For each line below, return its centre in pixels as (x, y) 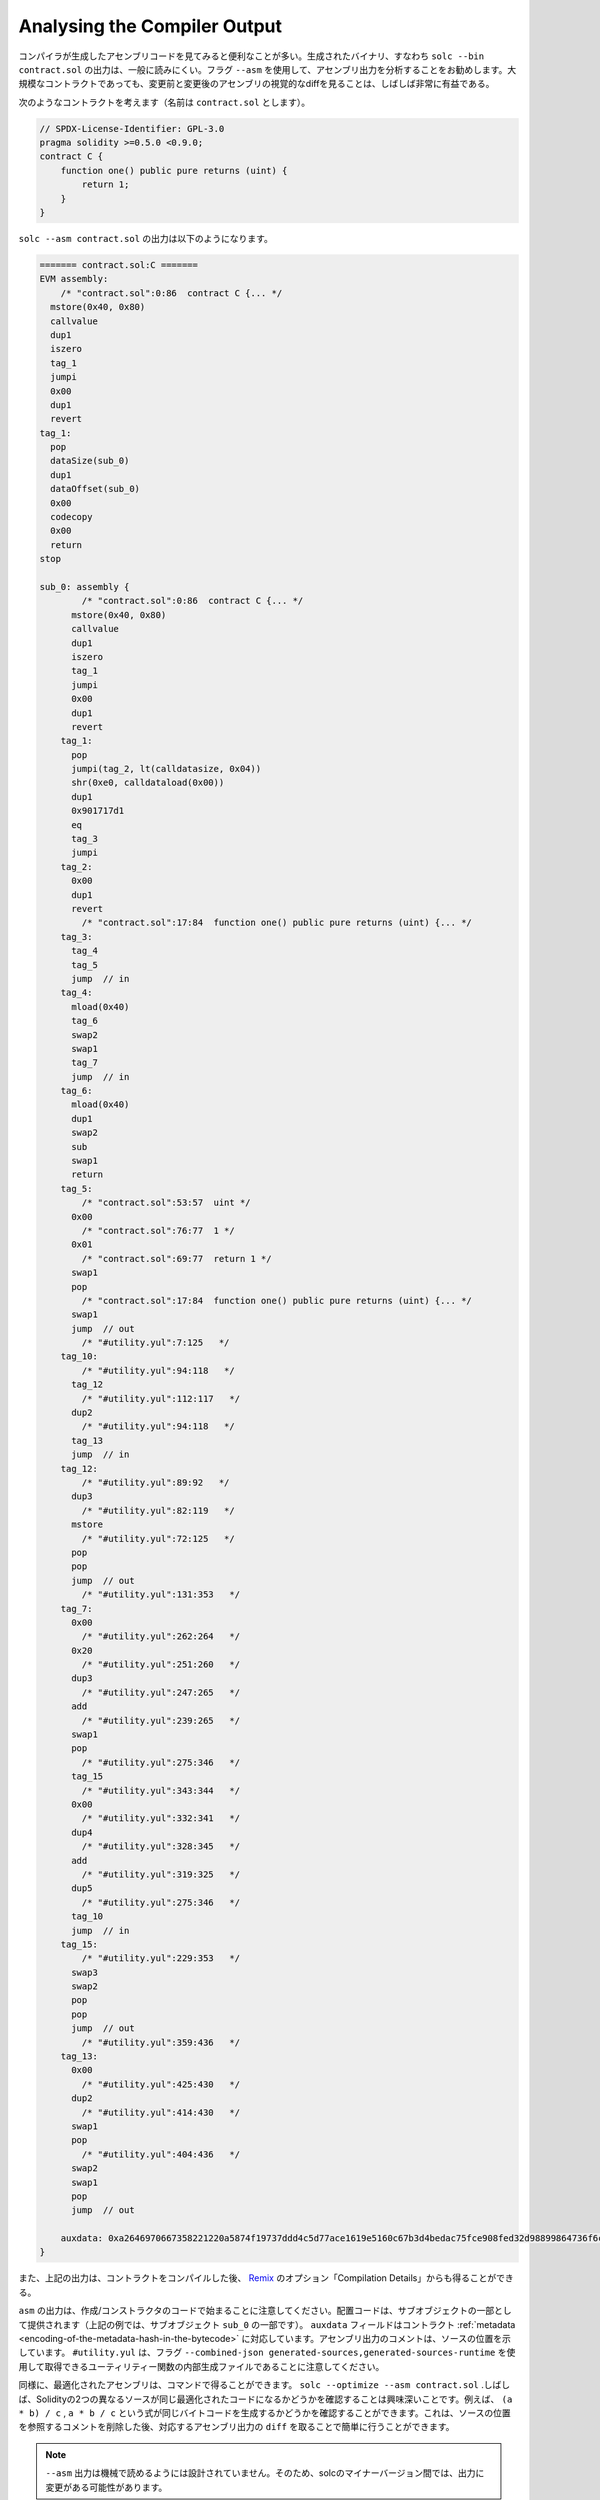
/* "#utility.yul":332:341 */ (160, 1818)
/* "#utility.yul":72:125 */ (158, 1538)
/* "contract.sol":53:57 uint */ (166, 1203)
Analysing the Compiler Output (150, 26)
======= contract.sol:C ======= (119, 265)
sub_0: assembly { (84, 586)
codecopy (71, 517)
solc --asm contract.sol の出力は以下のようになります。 (146, 239)
